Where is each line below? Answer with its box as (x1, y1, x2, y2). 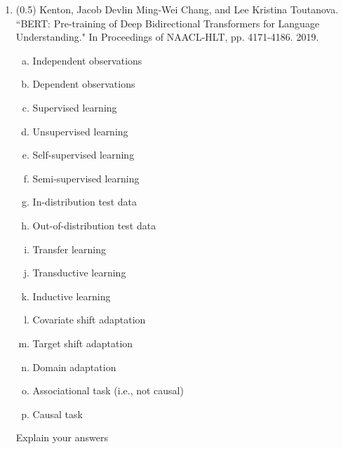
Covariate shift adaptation (32, 312, 146, 327)
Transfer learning (32, 241, 107, 256)
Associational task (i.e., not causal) (32, 383, 184, 398)
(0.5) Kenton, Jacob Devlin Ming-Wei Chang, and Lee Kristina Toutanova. (15, 2, 339, 16)
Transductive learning (32, 265, 126, 280)
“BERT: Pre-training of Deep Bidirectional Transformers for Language (15, 15, 320, 30)
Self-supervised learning (32, 147, 135, 162)
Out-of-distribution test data (32, 217, 156, 232)
